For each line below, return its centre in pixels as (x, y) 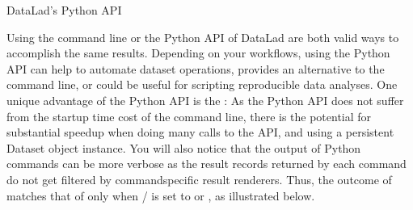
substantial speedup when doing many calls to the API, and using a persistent (200, 132)
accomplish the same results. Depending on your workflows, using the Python (198, 53)
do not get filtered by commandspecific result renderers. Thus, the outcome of (199, 179)
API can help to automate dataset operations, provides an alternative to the (196, 68)
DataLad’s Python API (64, 10)
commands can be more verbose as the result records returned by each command (206, 164)
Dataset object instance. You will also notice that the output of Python (184, 147)
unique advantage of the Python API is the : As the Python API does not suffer (205, 100)
